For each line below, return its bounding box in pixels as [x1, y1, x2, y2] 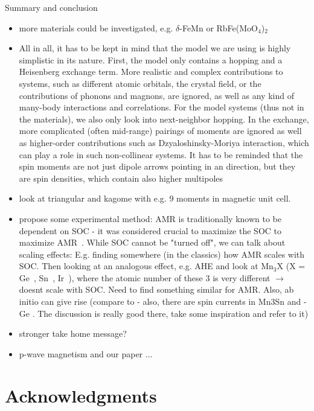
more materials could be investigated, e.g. [19, 21, 173, 34]
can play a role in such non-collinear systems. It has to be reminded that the [19, 148, 303, 161]
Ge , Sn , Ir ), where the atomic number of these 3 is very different [19, 271, 271, 284]
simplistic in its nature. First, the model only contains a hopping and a [19, 53, 283, 66]
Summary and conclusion [5, 1, 98, 13]
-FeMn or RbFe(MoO [179, 21, 258, 34]
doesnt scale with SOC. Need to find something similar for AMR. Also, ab [19, 283, 294, 296]
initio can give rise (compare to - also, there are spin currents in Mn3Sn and [19, 295, 301, 308]
